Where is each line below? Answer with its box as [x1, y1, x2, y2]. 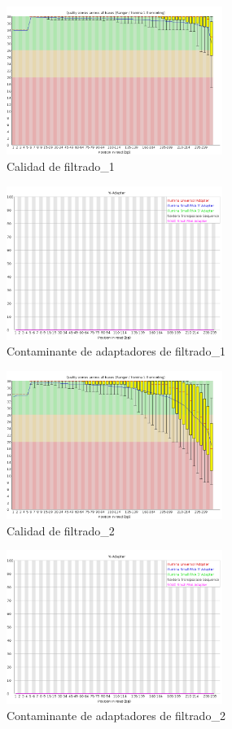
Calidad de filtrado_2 [7, 522, 115, 539]
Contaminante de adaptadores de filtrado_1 [7, 343, 225, 360]
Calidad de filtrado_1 [7, 158, 115, 175]
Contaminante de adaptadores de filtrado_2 [7, 707, 225, 723]
